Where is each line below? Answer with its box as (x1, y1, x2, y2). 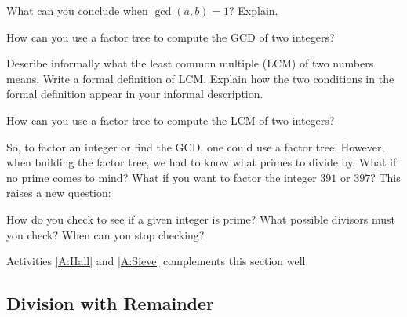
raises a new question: (6, 184, 111, 201)
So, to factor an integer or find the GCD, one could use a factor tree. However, (6, 138, 385, 155)
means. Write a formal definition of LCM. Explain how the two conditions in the (6, 70, 394, 86)
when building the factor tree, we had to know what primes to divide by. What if (6, 154, 397, 170)
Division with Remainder (6, 291, 215, 315)
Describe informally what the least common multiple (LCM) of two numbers (6, 55, 374, 71)
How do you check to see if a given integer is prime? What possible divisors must (6, 210, 396, 227)
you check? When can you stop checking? (6, 226, 205, 242)
